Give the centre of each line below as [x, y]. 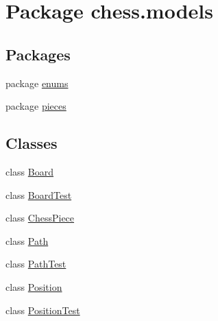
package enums [37, 83]
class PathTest [36, 264]
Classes [32, 143]
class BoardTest [39, 194]
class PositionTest [43, 310]
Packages [38, 54]
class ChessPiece [40, 218]
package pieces [36, 106]
